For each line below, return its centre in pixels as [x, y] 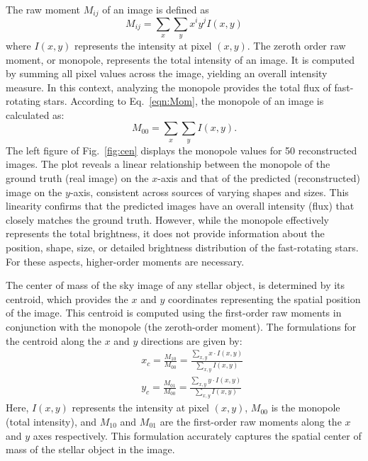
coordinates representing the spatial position [264, 298]
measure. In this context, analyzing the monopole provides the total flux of [168, 87]
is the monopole [306, 408]
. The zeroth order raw [296, 45]
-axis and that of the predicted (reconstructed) [259, 178]
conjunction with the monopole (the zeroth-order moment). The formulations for [181, 326]
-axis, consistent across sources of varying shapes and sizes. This [209, 192]
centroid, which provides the [67, 298]
